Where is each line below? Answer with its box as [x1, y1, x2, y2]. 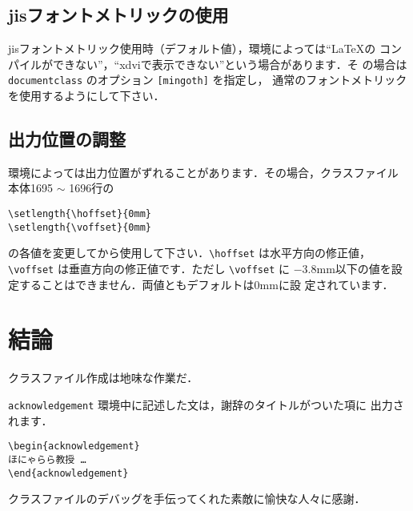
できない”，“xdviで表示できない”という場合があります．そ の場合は [52, 55, 407, 72]
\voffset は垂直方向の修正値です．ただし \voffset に [8, 260, 290, 276]
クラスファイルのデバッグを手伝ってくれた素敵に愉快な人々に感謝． [8, 490, 366, 507]
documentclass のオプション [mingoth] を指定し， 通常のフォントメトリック [8, 71, 407, 88]
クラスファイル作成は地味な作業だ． [8, 369, 198, 386]
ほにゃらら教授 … [8, 453, 86, 465]
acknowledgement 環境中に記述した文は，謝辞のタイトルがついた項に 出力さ [8, 396, 404, 412]
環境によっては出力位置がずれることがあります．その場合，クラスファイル [8, 163, 399, 180]
